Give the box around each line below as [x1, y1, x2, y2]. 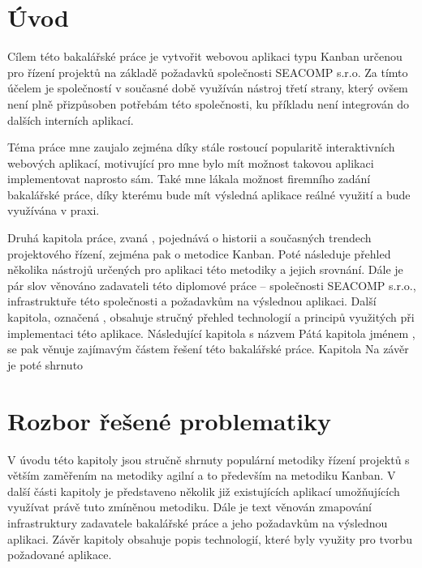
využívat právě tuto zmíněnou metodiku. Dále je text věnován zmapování [7, 498, 372, 515]
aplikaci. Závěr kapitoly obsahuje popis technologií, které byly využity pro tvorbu [7, 530, 412, 547]
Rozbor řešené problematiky [7, 404, 332, 437]
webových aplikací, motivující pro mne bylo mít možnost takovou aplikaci [7, 154, 374, 171]
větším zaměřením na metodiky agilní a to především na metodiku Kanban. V [7, 467, 396, 484]
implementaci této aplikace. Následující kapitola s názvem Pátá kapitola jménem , [7, 324, 416, 341]
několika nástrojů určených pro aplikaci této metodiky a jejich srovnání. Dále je [7, 261, 403, 278]
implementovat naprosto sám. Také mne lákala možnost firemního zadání [7, 170, 371, 187]
